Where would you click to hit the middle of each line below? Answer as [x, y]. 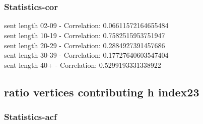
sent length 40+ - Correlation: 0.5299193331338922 [83, 65]
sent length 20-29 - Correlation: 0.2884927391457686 [85, 45]
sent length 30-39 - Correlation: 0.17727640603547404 [86, 55]
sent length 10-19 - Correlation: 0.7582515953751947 [85, 35]
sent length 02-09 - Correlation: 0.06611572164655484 [86, 25]
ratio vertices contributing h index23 [102, 92]
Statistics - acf [30, 117]
